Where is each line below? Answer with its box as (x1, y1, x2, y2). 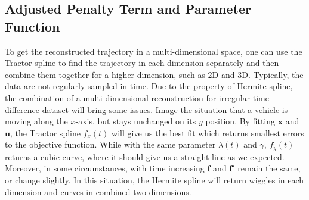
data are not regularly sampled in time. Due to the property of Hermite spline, (5, 80, 293, 92)
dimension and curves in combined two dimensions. (5, 185, 191, 198)
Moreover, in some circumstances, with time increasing (5, 162, 205, 174)
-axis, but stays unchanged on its (75, 115, 196, 127)
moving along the (5, 115, 68, 127)
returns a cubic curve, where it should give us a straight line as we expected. (5, 150, 285, 162)
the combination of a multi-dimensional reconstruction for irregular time (5, 91, 269, 104)
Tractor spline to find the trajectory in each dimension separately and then (5, 57, 279, 69)
